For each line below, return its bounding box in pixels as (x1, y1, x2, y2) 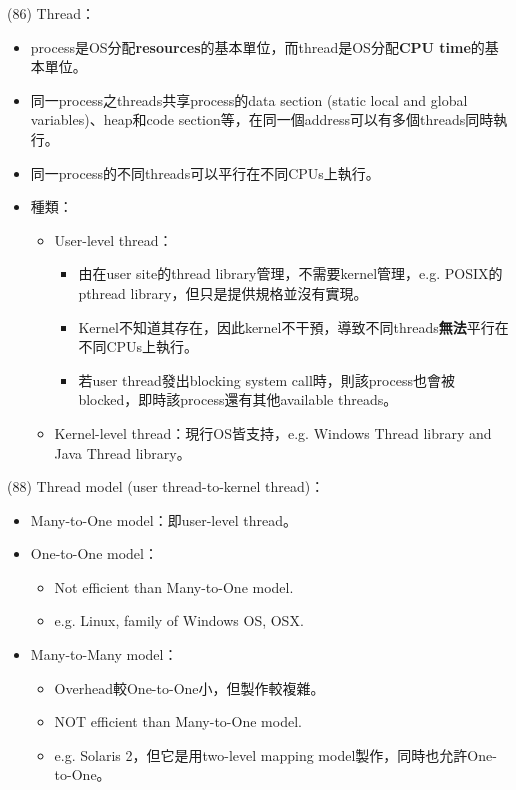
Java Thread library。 (54, 442, 191, 463)
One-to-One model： (30, 543, 158, 564)
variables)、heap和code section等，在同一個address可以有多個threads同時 (30, 109, 494, 130)
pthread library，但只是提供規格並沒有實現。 (78, 282, 368, 303)
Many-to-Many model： (30, 644, 178, 665)
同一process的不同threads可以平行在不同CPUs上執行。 (30, 162, 380, 183)
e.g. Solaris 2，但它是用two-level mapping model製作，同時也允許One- (54, 744, 497, 765)
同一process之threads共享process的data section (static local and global (30, 89, 468, 110)
